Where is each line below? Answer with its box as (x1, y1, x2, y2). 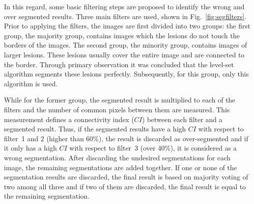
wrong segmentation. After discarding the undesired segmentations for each (4, 152, 231, 162)
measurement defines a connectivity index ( (4, 114, 135, 124)
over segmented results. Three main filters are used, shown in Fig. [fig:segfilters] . (4, 11, 247, 21)
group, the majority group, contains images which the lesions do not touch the (4, 30, 240, 40)
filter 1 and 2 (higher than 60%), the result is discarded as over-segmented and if (4, 133, 249, 143)
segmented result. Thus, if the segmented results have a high (4, 124, 186, 134)
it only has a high (4, 143, 57, 153)
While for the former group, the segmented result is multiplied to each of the (4, 95, 235, 105)
